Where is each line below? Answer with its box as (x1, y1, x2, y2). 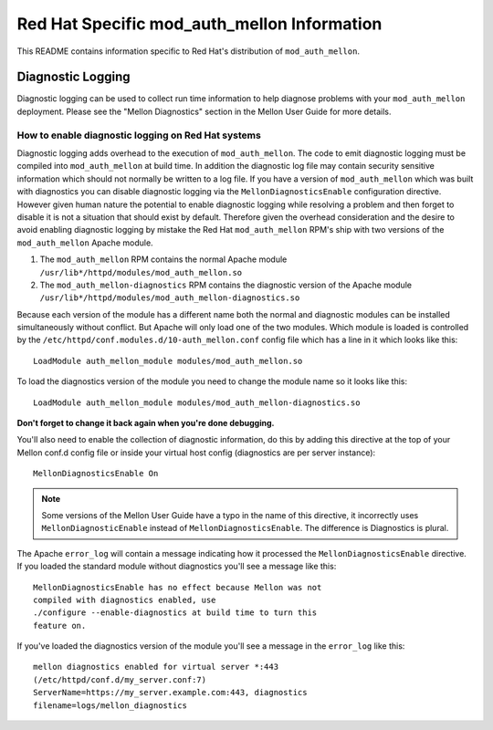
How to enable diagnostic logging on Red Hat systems (16, 129, 262, 141)
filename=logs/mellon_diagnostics (33, 700, 187, 711)
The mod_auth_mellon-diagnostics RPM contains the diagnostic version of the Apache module (39, 279, 413, 290)
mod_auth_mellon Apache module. (16, 237, 154, 248)
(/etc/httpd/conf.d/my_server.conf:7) (33, 674, 207, 684)
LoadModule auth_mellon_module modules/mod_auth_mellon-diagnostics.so (33, 397, 361, 408)
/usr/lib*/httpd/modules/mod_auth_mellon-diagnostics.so (39, 293, 300, 303)
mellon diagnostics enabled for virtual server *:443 (33, 662, 278, 673)
